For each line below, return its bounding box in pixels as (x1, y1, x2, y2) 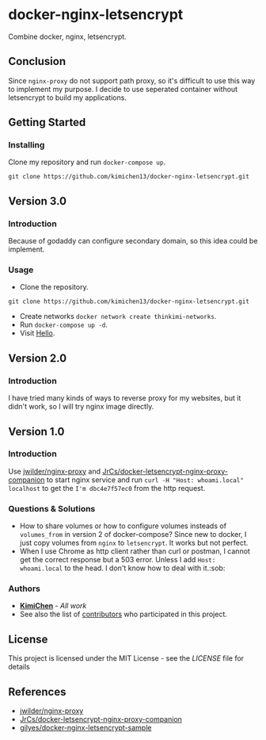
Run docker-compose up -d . (19, 320, 108, 330)
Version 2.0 (8, 351, 67, 365)
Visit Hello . (19, 328, 55, 338)
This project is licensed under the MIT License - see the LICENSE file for (8, 654, 244, 663)
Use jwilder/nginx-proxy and (8, 466, 101, 476)
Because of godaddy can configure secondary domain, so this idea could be (8, 236, 258, 246)
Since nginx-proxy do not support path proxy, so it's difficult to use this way (8, 75, 256, 85)
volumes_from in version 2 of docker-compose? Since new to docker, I (19, 530, 247, 539)
